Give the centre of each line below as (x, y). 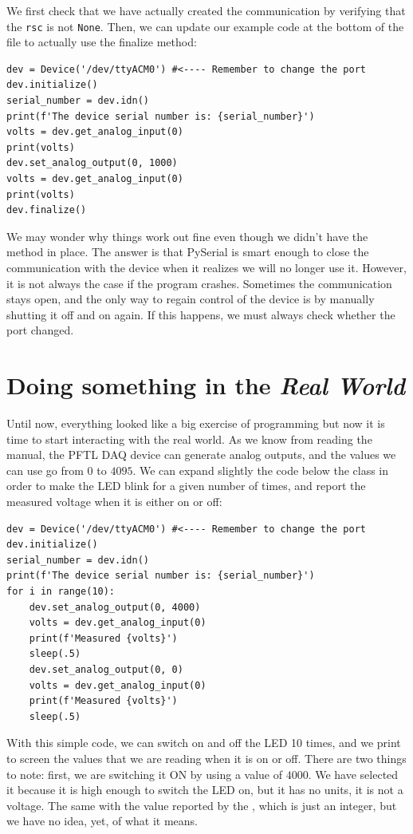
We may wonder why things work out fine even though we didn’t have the (187, 236)
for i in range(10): (61, 591)
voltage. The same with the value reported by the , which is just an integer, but (202, 805)
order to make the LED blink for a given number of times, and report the (186, 486)
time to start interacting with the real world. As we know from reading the (189, 439)
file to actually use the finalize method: (102, 42)
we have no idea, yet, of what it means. (102, 821)
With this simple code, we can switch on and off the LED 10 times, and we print (204, 743)
